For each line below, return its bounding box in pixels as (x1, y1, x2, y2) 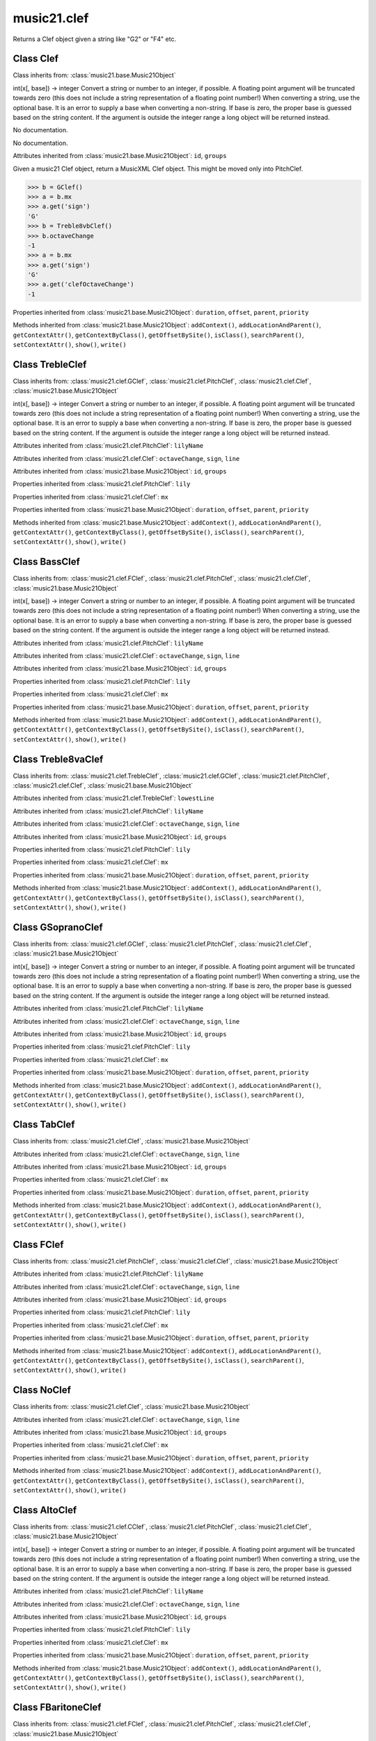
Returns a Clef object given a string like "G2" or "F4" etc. (13, 35, 177, 43)
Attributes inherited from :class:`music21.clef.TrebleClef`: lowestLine (13, 794, 214, 802)
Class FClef (13, 1238, 64, 1250)
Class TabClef (13, 1118, 75, 1131)
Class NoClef (13, 1384, 71, 1396)
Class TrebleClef (13, 359, 87, 370)
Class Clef (13, 53, 59, 65)
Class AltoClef (13, 1504, 77, 1516)
